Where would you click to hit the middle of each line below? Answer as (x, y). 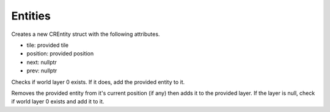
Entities (31, 16)
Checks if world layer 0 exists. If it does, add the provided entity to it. (98, 82)
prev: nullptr (42, 71)
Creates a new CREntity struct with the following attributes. (86, 34)
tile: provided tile (48, 45)
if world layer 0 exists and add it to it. (58, 102)
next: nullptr (42, 62)
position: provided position (60, 54)
